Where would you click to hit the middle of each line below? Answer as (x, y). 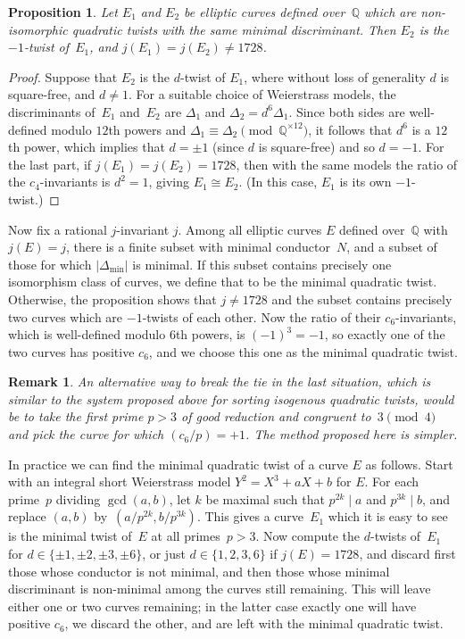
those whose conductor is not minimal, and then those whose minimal (199, 571)
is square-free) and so (316, 147)
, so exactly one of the (385, 334)
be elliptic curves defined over (265, 12)
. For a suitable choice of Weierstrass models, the (262, 94)
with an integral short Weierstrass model (120, 481)
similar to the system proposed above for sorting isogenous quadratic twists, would (231, 398)
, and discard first (407, 554)
